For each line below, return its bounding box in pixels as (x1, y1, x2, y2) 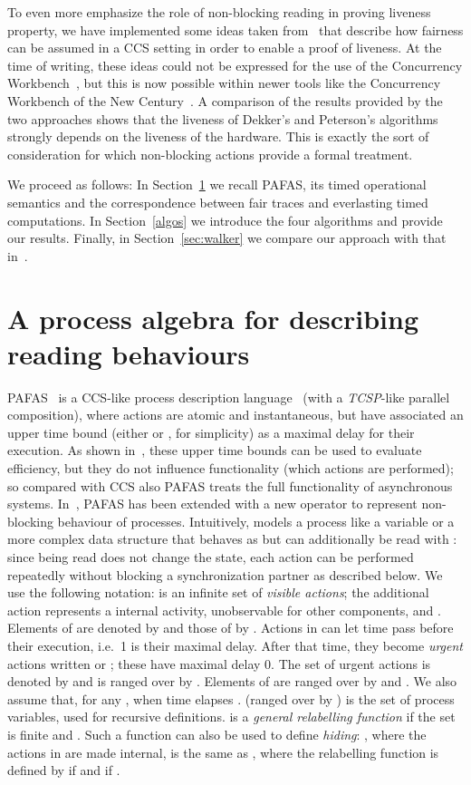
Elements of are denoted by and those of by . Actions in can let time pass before (7, 618, 454, 637)
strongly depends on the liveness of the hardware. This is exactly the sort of (7, 127, 429, 146)
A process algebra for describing (7, 299, 419, 336)
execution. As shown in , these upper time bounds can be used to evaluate (7, 441, 422, 460)
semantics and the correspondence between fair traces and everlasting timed (7, 192, 428, 211)
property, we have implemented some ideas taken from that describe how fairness (7, 20, 464, 39)
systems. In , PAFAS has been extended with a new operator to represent (7, 494, 418, 513)
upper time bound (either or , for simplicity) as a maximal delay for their (7, 422, 415, 441)
